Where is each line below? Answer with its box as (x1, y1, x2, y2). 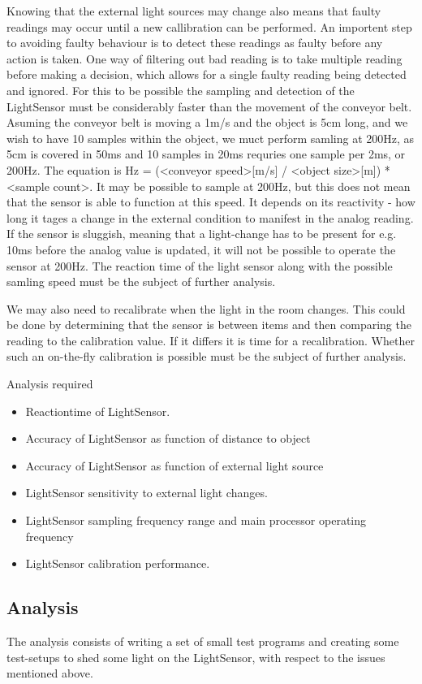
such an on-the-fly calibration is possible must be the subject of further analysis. (6, 348, 407, 365)
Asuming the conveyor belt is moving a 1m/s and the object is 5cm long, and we (6, 114, 408, 131)
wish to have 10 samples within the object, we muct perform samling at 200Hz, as (6, 129, 415, 146)
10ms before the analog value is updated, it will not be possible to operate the (6, 240, 396, 258)
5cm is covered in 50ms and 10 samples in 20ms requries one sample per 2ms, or (6, 145, 406, 162)
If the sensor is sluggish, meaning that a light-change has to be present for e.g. (6, 225, 397, 242)
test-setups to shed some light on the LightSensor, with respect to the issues (6, 648, 385, 665)
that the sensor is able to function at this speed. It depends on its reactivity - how (6, 193, 416, 210)
